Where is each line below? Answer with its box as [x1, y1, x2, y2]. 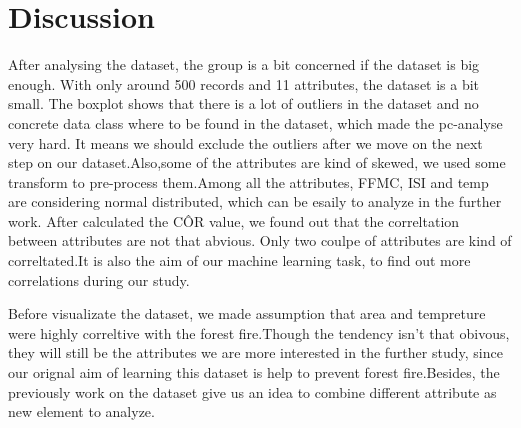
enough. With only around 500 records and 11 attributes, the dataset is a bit [8, 73, 480, 94]
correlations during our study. [8, 269, 190, 290]
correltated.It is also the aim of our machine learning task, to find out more [8, 250, 471, 271]
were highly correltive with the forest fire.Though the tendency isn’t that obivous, [8, 322, 510, 343]
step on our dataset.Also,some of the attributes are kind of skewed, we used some [8, 152, 506, 173]
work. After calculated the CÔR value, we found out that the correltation [8, 210, 460, 231]
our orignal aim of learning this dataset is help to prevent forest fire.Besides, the [8, 362, 500, 383]
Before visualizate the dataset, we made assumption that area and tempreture [8, 303, 486, 324]
